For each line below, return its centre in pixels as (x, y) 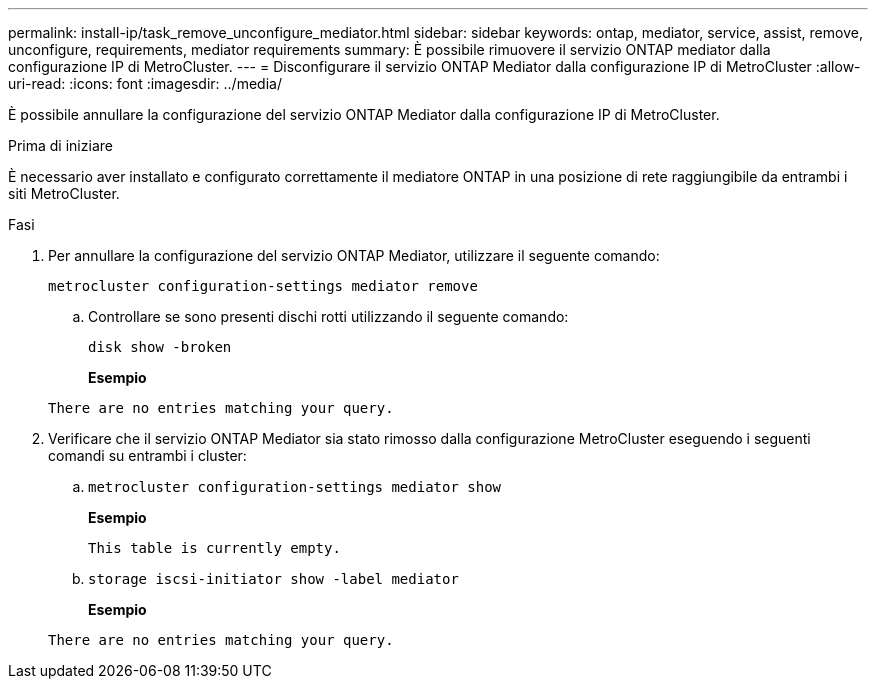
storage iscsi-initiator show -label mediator (273, 579)
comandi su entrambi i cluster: (147, 455)
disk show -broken (160, 347)
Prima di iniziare (60, 145)
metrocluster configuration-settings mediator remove (263, 286)
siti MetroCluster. (64, 193)
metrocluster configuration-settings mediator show (295, 487)
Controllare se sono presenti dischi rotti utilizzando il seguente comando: (328, 316)
